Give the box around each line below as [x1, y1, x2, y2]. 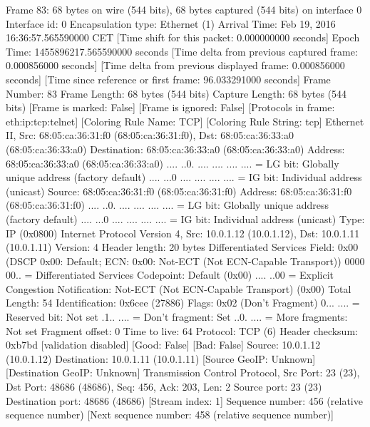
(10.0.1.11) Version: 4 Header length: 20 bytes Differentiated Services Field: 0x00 [6, 240, 359, 254]
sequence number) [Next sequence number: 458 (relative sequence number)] [6, 407, 334, 422]
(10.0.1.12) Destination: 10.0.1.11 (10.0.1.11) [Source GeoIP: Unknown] [6, 351, 316, 366]
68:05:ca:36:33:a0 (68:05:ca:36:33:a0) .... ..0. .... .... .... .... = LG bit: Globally [6, 155, 339, 170]
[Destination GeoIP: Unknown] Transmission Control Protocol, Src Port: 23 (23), [6, 365, 360, 380]
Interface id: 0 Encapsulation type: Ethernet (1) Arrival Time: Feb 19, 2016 [6, 16, 336, 31]
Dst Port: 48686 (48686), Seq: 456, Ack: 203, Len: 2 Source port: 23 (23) [6, 379, 322, 394]
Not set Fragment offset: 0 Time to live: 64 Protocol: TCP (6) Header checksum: [6, 323, 358, 338]
